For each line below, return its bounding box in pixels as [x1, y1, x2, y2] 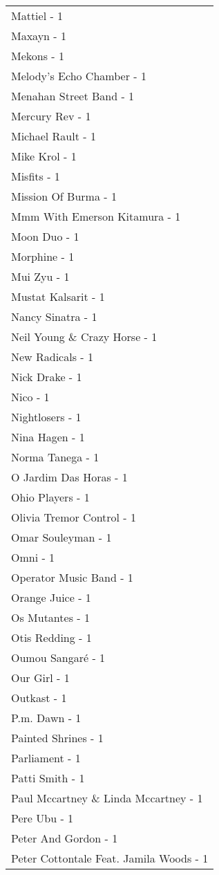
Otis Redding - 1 [11, 629, 92, 645]
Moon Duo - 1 [11, 228, 79, 244]
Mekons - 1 [11, 48, 64, 64]
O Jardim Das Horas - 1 [11, 469, 128, 485]
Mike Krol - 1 [11, 148, 77, 164]
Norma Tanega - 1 [11, 449, 99, 465]
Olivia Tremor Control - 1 [11, 509, 137, 525]
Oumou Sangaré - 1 [11, 650, 106, 665]
